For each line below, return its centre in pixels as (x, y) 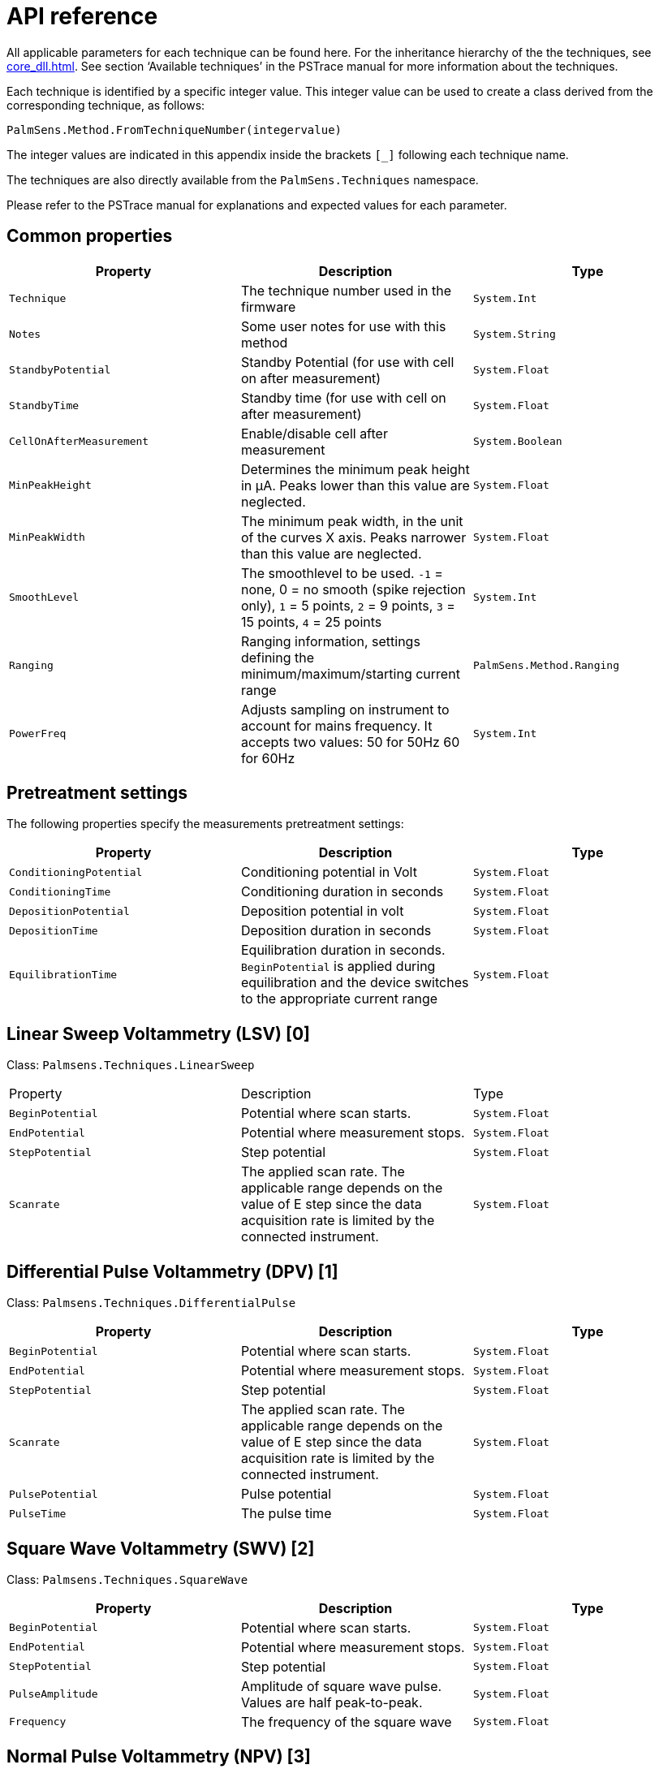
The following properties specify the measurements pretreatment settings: (205, 824)
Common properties (90, 236)
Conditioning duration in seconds (342, 892)
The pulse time (286, 1514)
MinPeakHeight (50, 485)
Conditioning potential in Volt (329, 872)
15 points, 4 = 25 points (311, 621)
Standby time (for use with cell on (343, 397)
